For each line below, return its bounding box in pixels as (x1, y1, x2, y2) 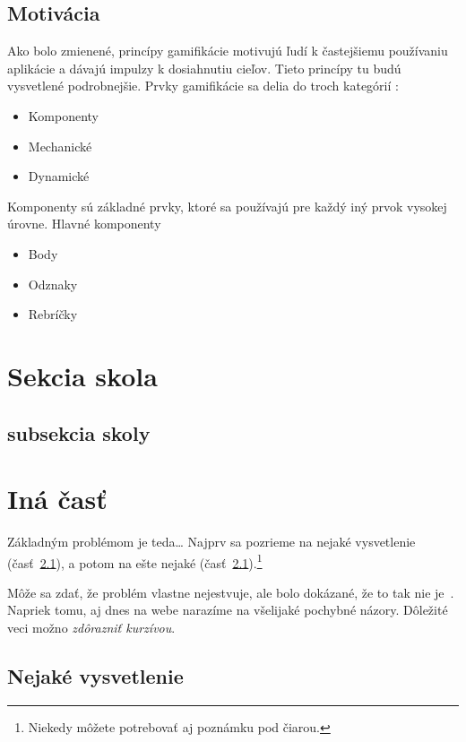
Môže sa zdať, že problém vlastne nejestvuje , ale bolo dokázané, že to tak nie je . (7, 582, 454, 601)
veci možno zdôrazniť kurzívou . (7, 618, 176, 637)
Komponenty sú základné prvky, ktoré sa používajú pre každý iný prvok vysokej (7, 196, 447, 215)
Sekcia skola (7, 357, 158, 393)
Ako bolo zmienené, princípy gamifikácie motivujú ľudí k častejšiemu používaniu (7, 41, 448, 60)
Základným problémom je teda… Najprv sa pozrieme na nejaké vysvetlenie (7, 532, 416, 551)
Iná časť (7, 480, 108, 517)
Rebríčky (28, 305, 78, 324)
